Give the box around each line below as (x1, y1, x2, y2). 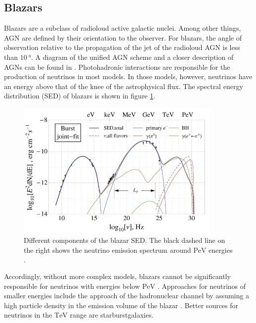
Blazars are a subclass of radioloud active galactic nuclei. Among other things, (4, 23, 241, 33)
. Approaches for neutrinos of (157, 280, 246, 291)
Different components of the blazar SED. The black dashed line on (24, 235, 225, 245)
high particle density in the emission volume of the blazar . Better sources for (4, 300, 239, 310)
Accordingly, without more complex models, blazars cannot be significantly (4, 271, 231, 281)
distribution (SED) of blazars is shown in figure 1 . (4, 91, 156, 101)
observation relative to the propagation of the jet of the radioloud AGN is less (4, 42, 240, 52)
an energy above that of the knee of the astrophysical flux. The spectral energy (4, 81, 243, 91)
